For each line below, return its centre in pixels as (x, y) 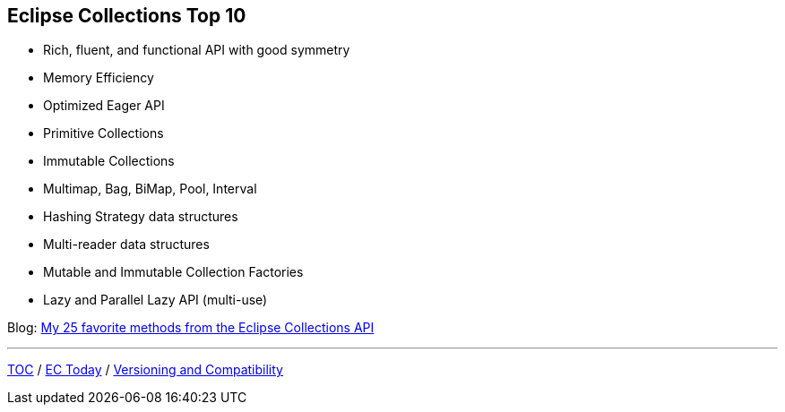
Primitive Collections (104, 133)
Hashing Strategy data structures (141, 217)
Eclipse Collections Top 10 (127, 16)
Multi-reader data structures (126, 245)
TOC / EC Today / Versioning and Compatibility (145, 370)
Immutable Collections (109, 161)
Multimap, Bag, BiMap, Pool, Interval (150, 189)
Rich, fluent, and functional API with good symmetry (197, 50)
